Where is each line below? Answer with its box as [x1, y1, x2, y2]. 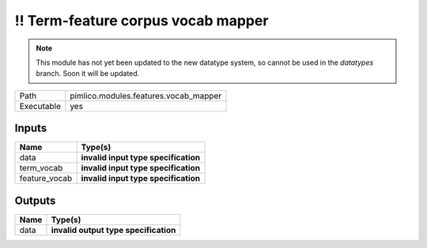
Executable [19, 100, 61, 111]
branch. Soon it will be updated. [36, 69, 140, 78]
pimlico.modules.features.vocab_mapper [70, 90, 222, 101]
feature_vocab [19, 173, 73, 184]
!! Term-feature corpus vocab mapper [14, 12, 269, 29]
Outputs [14, 194, 56, 207]
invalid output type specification [51, 224, 176, 235]
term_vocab [19, 163, 63, 174]
